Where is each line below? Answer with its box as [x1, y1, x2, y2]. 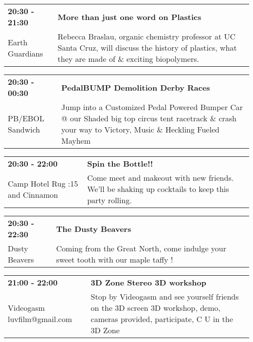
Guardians [8, 47, 43, 59]
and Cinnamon [8, 189, 58, 200]
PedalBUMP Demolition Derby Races [61, 81, 210, 93]
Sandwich [8, 124, 40, 135]
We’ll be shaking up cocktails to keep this [87, 183, 229, 194]
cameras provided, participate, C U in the [90, 313, 233, 324]
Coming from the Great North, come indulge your [56, 243, 227, 254]
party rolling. [87, 194, 132, 206]
